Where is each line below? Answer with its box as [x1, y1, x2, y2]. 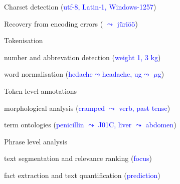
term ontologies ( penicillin [4, 119, 84, 130]
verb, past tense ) [119, 102, 170, 113]
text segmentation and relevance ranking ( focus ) [4, 153, 152, 163]
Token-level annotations [4, 85, 77, 96]
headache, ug [102, 69, 142, 79]
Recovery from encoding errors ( [4, 18, 103, 29]
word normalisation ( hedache [4, 69, 93, 79]
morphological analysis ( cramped [4, 102, 105, 113]
